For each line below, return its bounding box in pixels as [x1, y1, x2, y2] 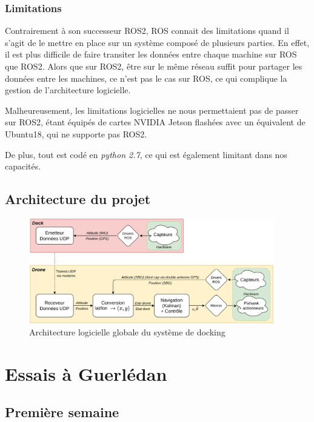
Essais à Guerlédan [5, 361, 167, 386]
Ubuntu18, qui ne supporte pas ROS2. [5, 127, 147, 140]
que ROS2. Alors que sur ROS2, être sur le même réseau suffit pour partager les [5, 60, 302, 72]
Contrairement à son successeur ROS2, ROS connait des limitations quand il [5, 24, 289, 37]
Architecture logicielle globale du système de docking [29, 326, 225, 338]
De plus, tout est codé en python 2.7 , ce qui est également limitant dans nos [5, 148, 287, 160]
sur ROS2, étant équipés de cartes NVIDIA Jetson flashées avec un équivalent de [5, 116, 306, 128]
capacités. [5, 160, 41, 173]
